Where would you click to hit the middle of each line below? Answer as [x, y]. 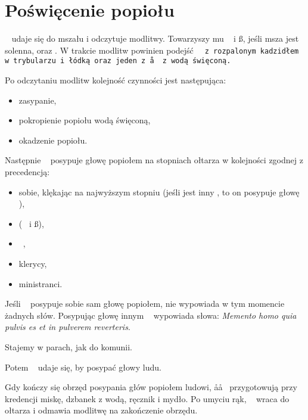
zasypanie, [38, 100]
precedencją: [27, 172]
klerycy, [33, 263]
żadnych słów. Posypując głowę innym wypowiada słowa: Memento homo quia [151, 315]
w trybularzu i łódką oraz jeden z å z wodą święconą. [118, 61]
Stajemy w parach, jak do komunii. [69, 346]
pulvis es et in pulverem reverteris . [68, 327]
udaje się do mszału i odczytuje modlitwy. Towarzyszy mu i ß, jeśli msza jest [155, 38]
